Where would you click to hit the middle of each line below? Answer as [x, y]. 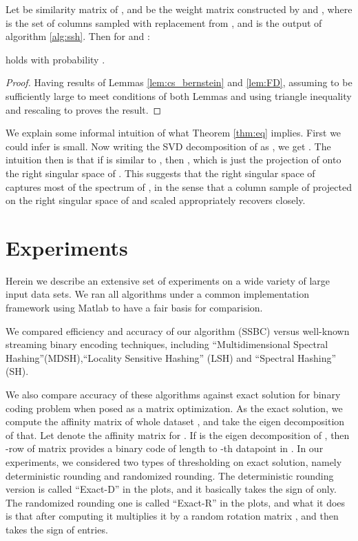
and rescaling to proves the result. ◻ [84, 109]
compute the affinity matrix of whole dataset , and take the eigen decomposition [175, 421]
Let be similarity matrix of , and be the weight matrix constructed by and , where [179, 9]
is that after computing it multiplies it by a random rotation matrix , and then [172, 516]
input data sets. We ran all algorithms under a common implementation [157, 294]
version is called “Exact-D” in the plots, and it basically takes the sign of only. [171, 489]
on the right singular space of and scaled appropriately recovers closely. [156, 200]
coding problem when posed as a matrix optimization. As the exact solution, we [174, 408]
